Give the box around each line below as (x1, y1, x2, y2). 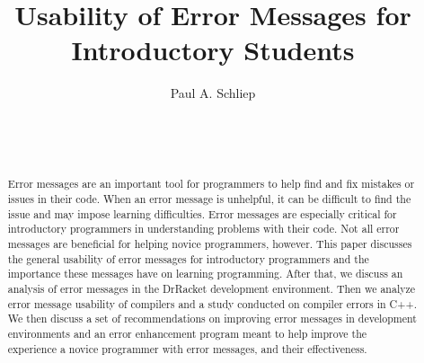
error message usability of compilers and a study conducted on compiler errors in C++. (7, 296, 417, 311)
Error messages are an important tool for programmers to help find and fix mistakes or (7, 176, 415, 191)
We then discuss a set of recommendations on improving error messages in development (7, 311, 417, 326)
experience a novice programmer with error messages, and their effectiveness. (7, 341, 367, 356)
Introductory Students (71, 31, 355, 68)
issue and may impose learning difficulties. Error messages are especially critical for (7, 206, 397, 221)
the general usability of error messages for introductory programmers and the (7, 251, 369, 266)
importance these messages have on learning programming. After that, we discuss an (7, 266, 403, 281)
